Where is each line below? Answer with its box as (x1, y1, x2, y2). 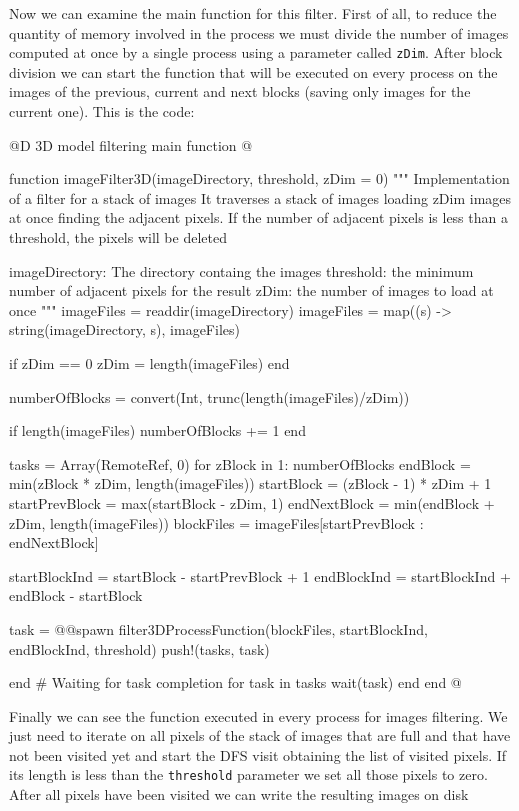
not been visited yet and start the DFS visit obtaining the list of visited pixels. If (9, 744, 507, 765)
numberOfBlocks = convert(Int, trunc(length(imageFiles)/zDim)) (9, 386, 410, 407)
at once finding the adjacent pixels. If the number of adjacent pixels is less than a (9, 207, 508, 228)
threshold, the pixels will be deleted (9, 227, 227, 247)
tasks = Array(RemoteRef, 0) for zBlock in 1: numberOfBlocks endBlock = (9, 453, 471, 474)
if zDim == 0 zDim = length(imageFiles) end (9, 352, 290, 373)
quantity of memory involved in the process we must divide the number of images (9, 22, 509, 43)
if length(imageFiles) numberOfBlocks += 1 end (9, 420, 306, 441)
